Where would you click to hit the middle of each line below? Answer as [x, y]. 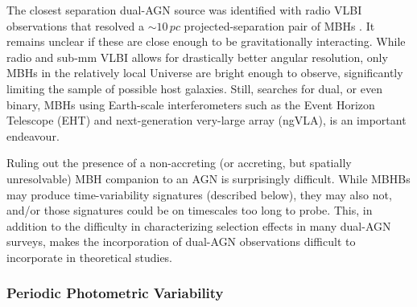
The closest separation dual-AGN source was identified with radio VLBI [184, 10]
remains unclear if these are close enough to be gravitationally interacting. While [206, 41]
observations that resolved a [76, 25]
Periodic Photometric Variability [115, 293]
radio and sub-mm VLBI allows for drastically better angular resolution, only [197, 57]
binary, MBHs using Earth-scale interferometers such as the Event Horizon [191, 104]
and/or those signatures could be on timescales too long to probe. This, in [190, 210]
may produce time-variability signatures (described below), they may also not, [199, 194]
